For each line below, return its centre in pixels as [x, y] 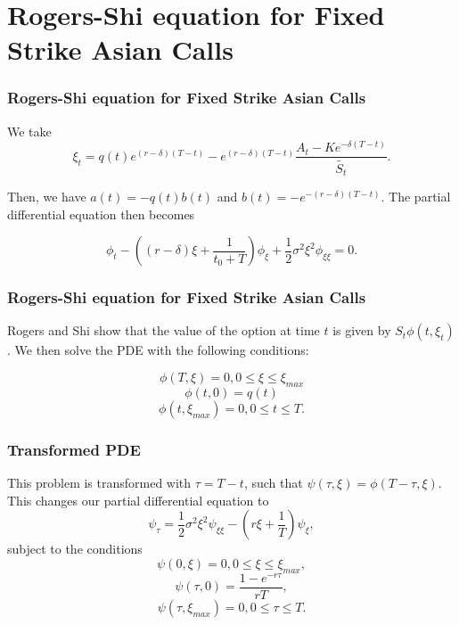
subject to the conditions [75, 549]
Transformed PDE [74, 449]
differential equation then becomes [101, 214]
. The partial [416, 196]
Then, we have [47, 196]
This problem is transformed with [99, 482]
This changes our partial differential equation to [138, 500]
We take [29, 131]
